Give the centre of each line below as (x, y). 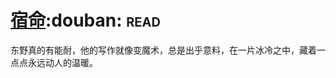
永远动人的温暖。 (62, 62)
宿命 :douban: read (85, 20)
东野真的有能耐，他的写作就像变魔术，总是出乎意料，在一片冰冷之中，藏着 (163, 50)
